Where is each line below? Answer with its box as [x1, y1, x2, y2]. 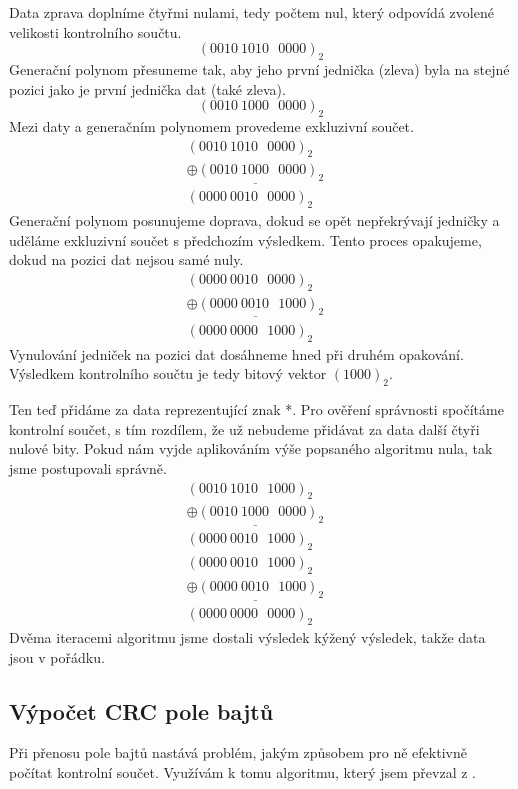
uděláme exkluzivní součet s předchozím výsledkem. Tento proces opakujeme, [9, 229, 482, 250]
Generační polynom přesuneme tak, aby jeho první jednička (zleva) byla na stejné [9, 58, 510, 79]
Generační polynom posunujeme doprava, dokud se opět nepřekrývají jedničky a [9, 210, 500, 231]
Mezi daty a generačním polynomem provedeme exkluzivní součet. [9, 115, 414, 136]
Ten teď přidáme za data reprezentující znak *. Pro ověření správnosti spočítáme [9, 399, 504, 420]
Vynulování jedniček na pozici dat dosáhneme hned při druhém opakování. [9, 343, 464, 364]
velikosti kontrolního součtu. [9, 21, 182, 42]
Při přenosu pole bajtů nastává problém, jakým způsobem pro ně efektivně [9, 742, 467, 763]
